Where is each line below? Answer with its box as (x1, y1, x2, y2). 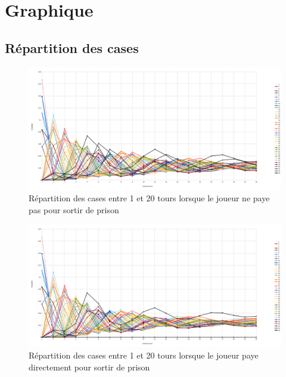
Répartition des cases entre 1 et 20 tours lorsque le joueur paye (29, 349, 259, 362)
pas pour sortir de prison (29, 203, 119, 216)
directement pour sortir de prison (29, 360, 150, 373)
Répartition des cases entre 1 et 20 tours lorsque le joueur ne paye (29, 192, 270, 204)
